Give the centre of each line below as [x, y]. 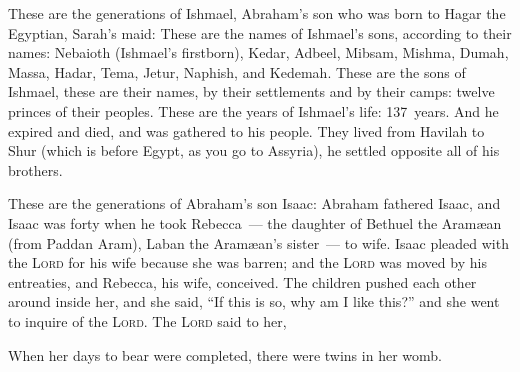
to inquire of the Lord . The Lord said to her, [147, 320]
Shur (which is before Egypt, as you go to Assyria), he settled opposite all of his [254, 150]
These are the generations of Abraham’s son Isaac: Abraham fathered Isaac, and [254, 203]
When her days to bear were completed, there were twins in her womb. [225, 354]
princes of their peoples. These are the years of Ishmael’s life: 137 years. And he [253, 110]
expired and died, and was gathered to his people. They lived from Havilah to [246, 130]
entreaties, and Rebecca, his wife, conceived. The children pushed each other [242, 281]
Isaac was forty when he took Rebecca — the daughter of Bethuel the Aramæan [255, 222]
